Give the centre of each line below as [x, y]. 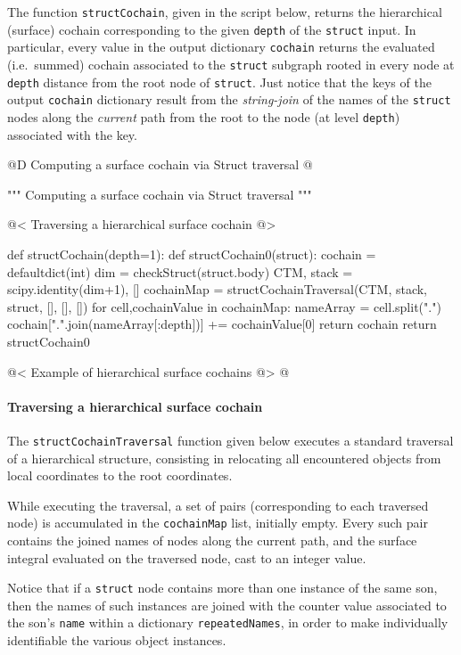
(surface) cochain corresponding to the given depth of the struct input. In [212, 29]
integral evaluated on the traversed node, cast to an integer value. [187, 557]
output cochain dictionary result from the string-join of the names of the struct [229, 99]
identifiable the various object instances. [117, 640]
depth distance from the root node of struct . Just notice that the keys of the [219, 82]
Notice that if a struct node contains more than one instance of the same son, [222, 588]
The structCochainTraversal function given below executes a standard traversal [230, 440]
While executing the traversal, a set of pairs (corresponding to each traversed [218, 505]
